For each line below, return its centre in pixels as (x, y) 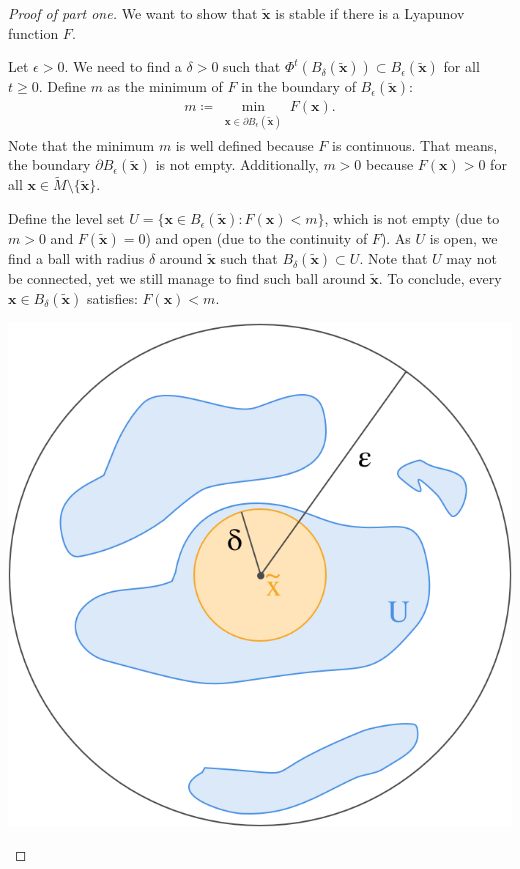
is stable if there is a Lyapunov (370, 13)
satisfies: (112, 297)
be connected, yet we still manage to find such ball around (187, 278)
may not (471, 258)
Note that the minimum (81, 144)
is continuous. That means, (415, 144)
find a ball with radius (76, 258)
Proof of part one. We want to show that (133, 13)
